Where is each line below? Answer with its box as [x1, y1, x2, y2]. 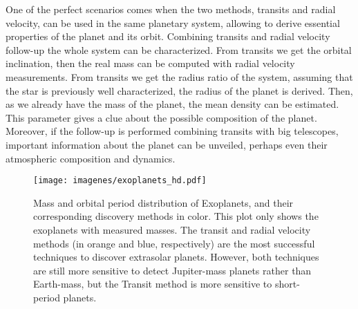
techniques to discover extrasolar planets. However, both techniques [33, 250, 319, 264]
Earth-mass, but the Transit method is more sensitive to [33, 277, 272, 291]
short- [274, 277, 300, 291]
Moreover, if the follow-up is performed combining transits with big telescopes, [6, 124, 339, 138]
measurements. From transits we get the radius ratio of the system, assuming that [6, 69, 353, 84]
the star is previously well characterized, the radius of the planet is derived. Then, [6, 83, 353, 97]
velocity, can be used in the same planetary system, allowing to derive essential [6, 15, 340, 30]
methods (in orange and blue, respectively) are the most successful [33, 236, 315, 250]
